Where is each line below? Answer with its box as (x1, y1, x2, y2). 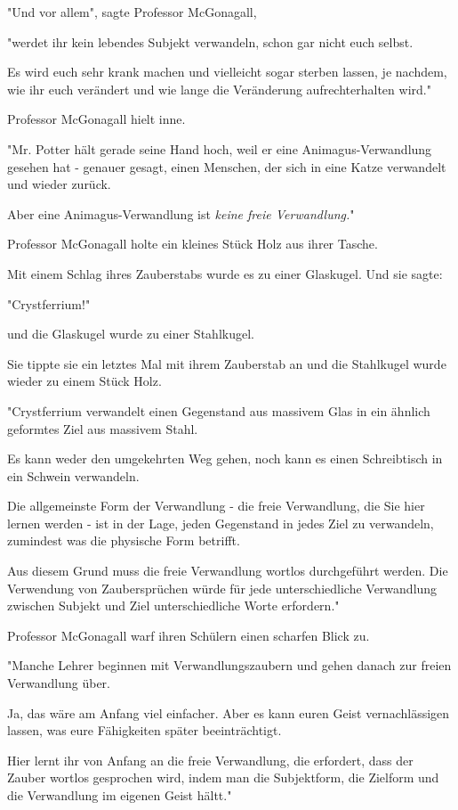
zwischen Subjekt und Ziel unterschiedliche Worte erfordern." (7, 596, 340, 615)
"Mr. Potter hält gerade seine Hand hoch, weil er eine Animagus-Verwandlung (7, 139, 432, 158)
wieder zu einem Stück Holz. (7, 372, 162, 390)
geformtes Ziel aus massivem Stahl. (7, 419, 198, 438)
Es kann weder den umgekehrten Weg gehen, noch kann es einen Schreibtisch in (7, 449, 443, 468)
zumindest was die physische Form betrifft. (7, 531, 240, 550)
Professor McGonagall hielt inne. (7, 110, 186, 128)
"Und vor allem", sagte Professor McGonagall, (7, 3, 257, 20)
